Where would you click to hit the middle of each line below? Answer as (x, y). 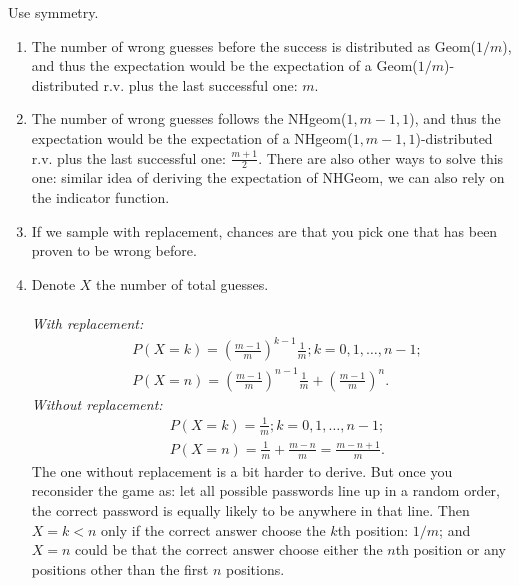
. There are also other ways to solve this (381, 157)
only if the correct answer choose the (213, 529)
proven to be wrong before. (114, 250)
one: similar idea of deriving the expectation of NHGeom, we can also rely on (268, 177)
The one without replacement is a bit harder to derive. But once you (242, 470)
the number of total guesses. (182, 283)
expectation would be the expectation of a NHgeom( (192, 137)
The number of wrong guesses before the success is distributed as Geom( (254, 45)
